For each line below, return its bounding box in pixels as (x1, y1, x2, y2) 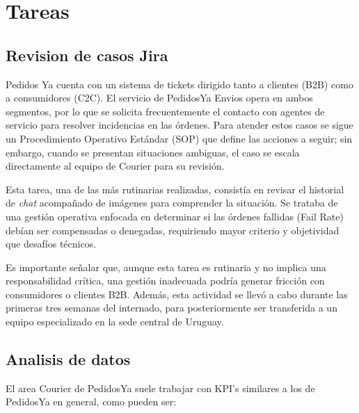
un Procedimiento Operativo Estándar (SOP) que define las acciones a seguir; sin (6, 131, 353, 145)
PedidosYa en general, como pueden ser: (6, 394, 177, 409)
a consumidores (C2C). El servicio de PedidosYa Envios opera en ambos (6, 90, 313, 105)
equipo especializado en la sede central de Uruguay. (6, 314, 224, 329)
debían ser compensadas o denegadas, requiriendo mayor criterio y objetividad (6, 222, 340, 237)
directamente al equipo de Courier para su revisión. (6, 159, 225, 173)
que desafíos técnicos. (6, 236, 97, 251)
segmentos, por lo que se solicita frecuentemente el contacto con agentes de (6, 104, 325, 118)
